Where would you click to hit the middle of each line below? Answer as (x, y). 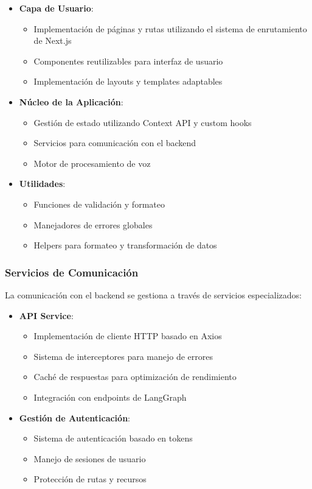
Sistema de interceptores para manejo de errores (123, 356)
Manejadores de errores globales (93, 224)
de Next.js (53, 40)
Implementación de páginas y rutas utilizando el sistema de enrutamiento (170, 28)
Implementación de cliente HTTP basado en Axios (128, 336)
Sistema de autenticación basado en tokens (113, 438)
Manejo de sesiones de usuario (90, 458)
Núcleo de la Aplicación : (71, 101)
